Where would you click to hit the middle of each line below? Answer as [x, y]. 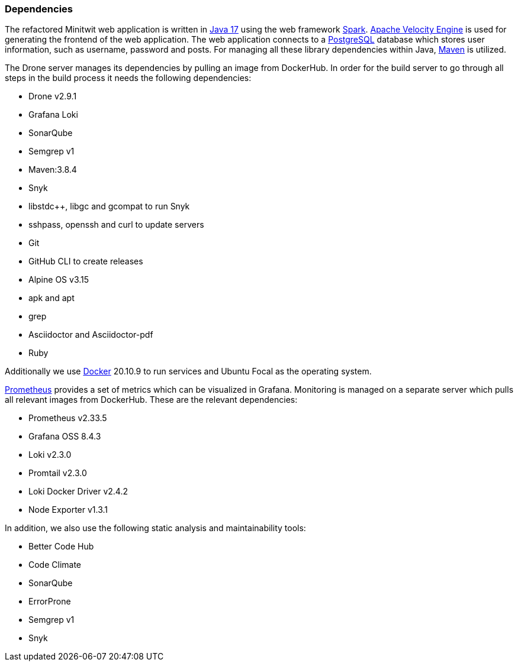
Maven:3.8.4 [53, 170]
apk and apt [52, 298]
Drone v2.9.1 [53, 96]
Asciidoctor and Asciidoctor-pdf [91, 335]
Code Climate [55, 565]
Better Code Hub [61, 547]
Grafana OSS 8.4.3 [65, 437]
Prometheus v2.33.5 [68, 418]
